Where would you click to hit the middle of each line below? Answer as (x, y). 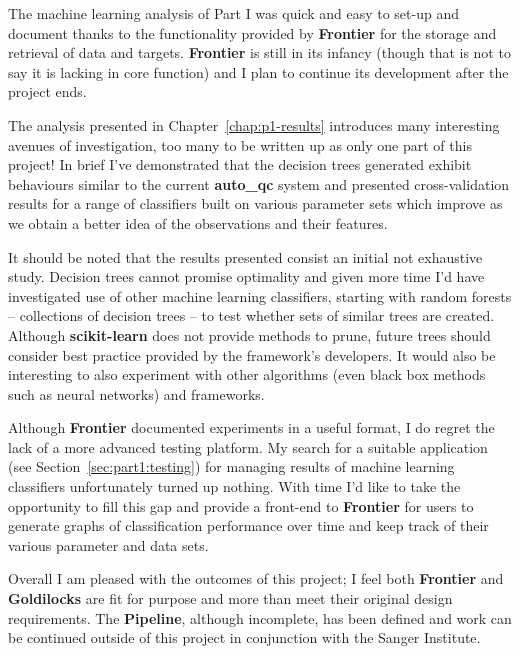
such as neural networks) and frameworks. (136, 393)
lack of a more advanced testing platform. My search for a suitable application (248, 446)
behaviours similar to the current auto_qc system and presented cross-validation (259, 183)
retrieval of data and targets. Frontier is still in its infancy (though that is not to (259, 52)
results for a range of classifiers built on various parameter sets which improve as (255, 203)
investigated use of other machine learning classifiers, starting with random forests (260, 295)
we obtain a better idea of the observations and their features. (198, 222)
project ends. (47, 91)
